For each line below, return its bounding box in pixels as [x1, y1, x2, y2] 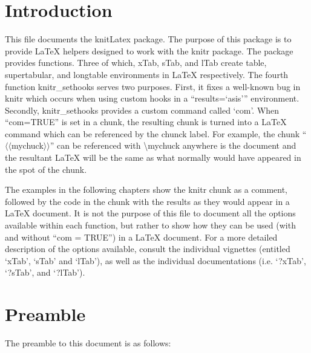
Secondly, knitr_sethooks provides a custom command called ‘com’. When [5, 103, 280, 116]
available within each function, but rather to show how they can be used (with [5, 219, 296, 232]
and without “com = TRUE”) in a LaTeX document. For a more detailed [5, 230, 278, 243]
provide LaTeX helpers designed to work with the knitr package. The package [5, 44, 293, 57]
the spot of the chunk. [5, 163, 87, 175]
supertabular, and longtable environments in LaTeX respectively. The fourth [5, 68, 289, 80]
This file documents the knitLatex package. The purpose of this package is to [5, 33, 292, 45]
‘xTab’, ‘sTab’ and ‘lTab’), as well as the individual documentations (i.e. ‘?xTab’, [5, 254, 306, 267]
